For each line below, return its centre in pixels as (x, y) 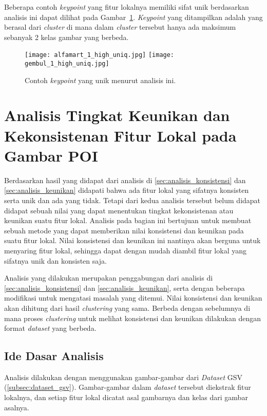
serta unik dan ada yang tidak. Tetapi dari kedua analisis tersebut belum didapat (132, 200)
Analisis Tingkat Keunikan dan (117, 115)
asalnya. (17, 407)
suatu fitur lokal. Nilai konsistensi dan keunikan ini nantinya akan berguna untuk (132, 240)
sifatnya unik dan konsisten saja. (55, 260)
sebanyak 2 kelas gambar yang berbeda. (66, 37)
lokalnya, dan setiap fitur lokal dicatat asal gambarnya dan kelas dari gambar (126, 397)
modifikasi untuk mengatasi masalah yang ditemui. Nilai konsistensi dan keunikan (133, 298)
